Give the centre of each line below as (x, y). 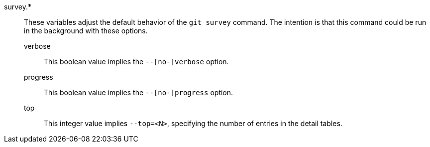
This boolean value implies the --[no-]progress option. (139, 92)
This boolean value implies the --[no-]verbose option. (136, 62)
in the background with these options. (86, 31)
